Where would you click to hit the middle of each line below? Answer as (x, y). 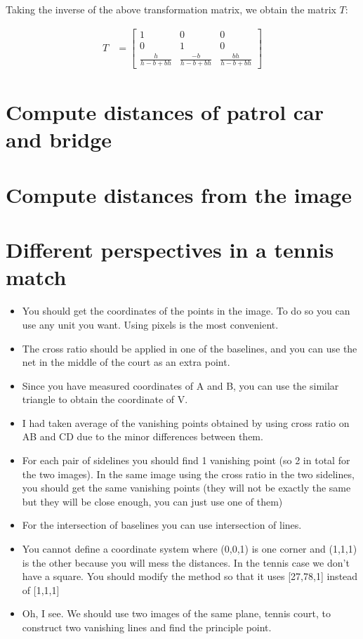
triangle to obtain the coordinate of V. (105, 399)
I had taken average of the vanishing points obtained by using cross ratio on (186, 422)
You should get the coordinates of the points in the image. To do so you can (186, 311)
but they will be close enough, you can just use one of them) (152, 501)
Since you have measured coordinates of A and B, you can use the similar (180, 385)
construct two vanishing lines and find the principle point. (147, 627)
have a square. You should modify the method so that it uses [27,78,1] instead (190, 576)
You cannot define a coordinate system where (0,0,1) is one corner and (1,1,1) (190, 549)
